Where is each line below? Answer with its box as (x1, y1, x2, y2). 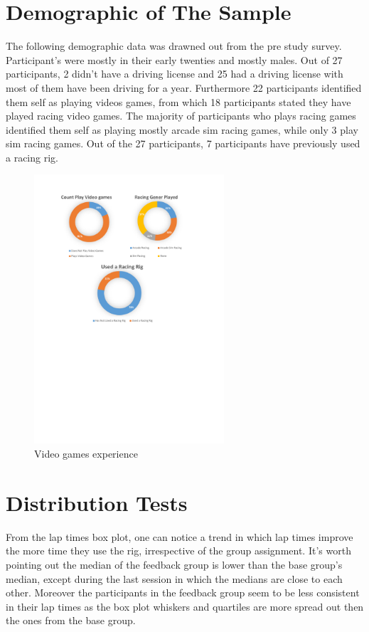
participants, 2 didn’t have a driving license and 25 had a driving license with (6, 66, 343, 81)
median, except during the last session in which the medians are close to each (6, 571, 343, 586)
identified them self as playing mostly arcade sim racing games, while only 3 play (6, 122, 358, 137)
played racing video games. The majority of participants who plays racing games (6, 108, 356, 123)
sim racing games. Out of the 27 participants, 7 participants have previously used (6, 136, 360, 151)
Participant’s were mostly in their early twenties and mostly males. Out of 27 (6, 52, 343, 67)
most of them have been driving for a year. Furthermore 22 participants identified (6, 80, 362, 95)
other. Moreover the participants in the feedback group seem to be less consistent (6, 585, 360, 600)
